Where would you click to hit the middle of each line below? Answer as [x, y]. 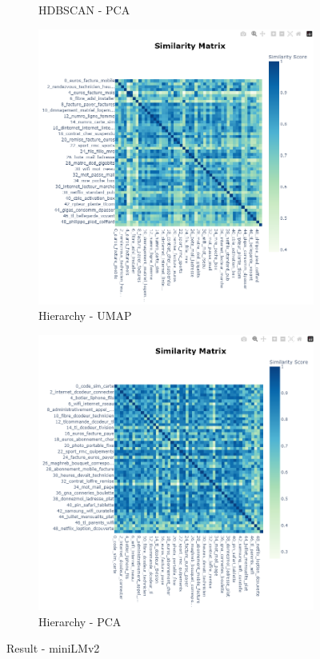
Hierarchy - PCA [80, 621]
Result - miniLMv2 [53, 648]
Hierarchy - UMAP [85, 316]
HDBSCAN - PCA [84, 10]
